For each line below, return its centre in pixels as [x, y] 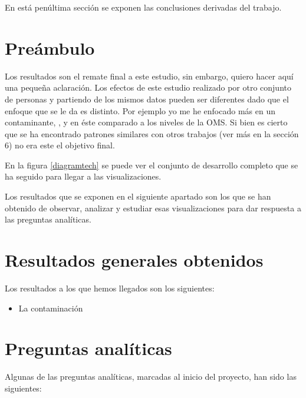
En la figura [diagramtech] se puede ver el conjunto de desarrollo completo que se [152, 165]
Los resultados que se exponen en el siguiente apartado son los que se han [138, 196]
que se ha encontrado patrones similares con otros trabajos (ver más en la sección [152, 133]
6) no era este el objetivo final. [60, 145]
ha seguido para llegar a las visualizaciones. [83, 176]
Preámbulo [50, 47]
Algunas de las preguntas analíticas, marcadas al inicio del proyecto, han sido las [151, 377]
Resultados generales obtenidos [134, 260]
